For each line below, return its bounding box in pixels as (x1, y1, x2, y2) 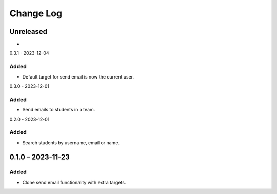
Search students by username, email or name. (22, 139, 120, 146)
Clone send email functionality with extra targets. (22, 179, 126, 185)
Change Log (9, 8, 63, 19)
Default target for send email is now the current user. (22, 73, 134, 80)
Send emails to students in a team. (22, 107, 95, 113)
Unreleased (9, 27, 48, 36)
